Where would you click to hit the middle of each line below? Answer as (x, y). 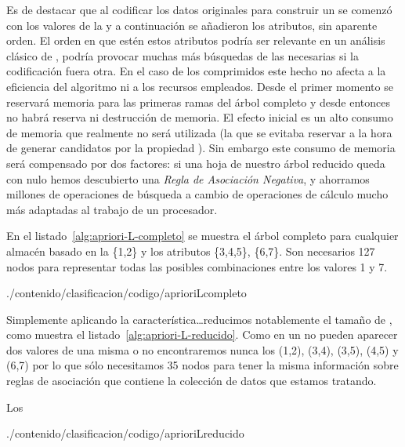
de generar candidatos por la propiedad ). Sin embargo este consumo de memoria (201, 148)
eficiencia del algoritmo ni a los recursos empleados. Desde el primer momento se (200, 86)
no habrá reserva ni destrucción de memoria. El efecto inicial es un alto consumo (200, 117)
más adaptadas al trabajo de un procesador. (112, 209)
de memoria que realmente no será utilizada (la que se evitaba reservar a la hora (199, 132)
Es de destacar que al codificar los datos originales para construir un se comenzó (199, 9)
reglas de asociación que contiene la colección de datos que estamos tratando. (192, 381)
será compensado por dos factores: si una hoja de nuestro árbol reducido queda (196, 163)
